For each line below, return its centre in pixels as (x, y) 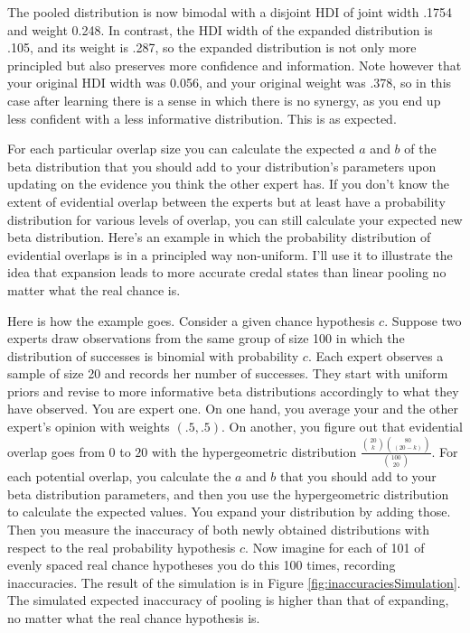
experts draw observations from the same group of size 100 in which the (206, 338)
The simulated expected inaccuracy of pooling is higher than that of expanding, (228, 600)
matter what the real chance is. (94, 289)
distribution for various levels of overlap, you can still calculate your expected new (235, 219)
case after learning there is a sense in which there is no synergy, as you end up (224, 100)
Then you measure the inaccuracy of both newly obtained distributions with (219, 530)
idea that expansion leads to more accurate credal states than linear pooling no (227, 272)
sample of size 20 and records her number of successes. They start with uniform (228, 373)
